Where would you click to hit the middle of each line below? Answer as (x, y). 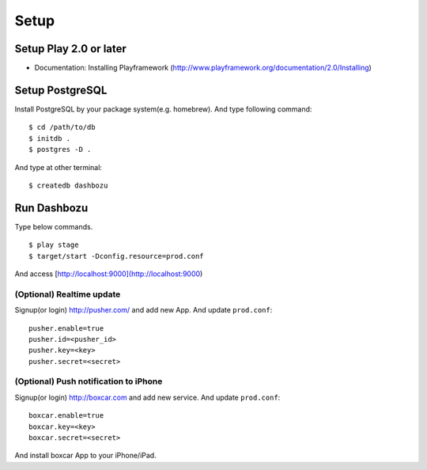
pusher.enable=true (66, 328)
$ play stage (54, 245)
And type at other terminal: (59, 167)
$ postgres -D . (60, 150)
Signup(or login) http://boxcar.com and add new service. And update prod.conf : (147, 397)
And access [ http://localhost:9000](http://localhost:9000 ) (109, 274)
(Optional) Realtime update (68, 294)
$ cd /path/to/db (62, 127)
